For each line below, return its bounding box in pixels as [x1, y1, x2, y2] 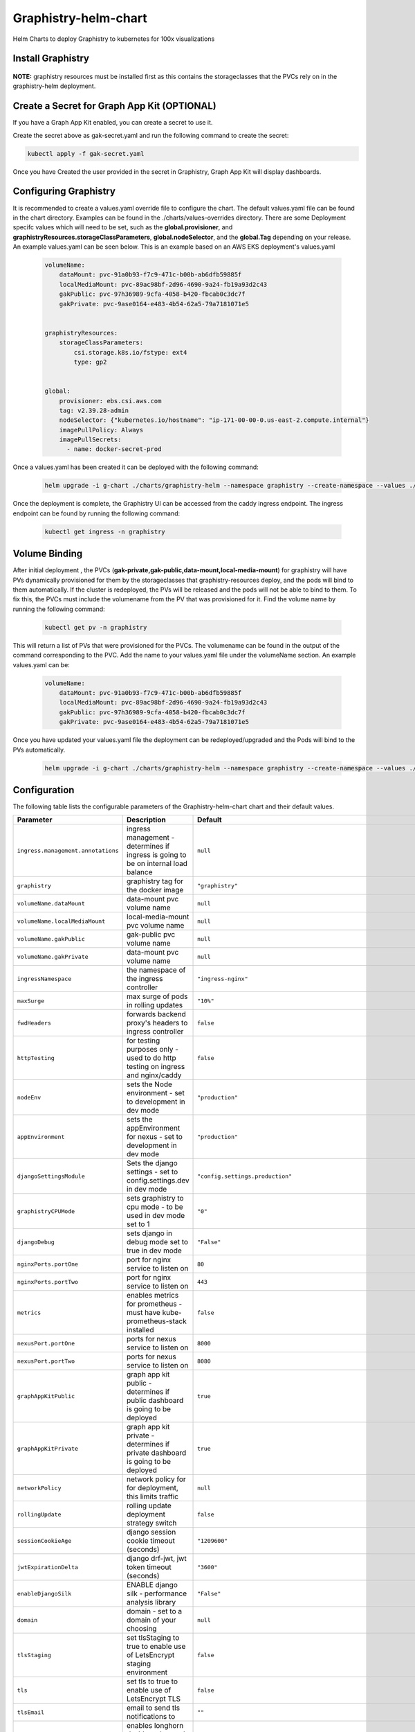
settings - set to [127, 1167, 178, 1177]
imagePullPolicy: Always [59, 426, 144, 434]
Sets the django [127, 1158, 178, 1168]
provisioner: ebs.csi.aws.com [59, 397, 162, 405]
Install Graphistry [12, 53, 90, 64]
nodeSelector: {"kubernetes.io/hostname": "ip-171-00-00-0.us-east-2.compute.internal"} [59, 416, 369, 424]
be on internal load [127, 859, 188, 869]
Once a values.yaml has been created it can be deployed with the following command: [12, 463, 259, 471]
